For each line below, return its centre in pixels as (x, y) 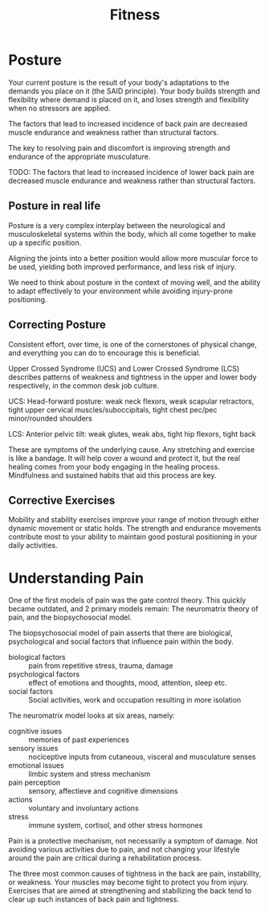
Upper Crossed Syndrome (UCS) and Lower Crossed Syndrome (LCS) (124, 368)
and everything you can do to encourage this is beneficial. (104, 353)
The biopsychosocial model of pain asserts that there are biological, (120, 633)
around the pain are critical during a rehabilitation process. (105, 858)
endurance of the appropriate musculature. (79, 156)
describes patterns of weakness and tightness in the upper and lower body (132, 377)
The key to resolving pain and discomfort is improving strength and (119, 147)
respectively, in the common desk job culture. (84, 385)
